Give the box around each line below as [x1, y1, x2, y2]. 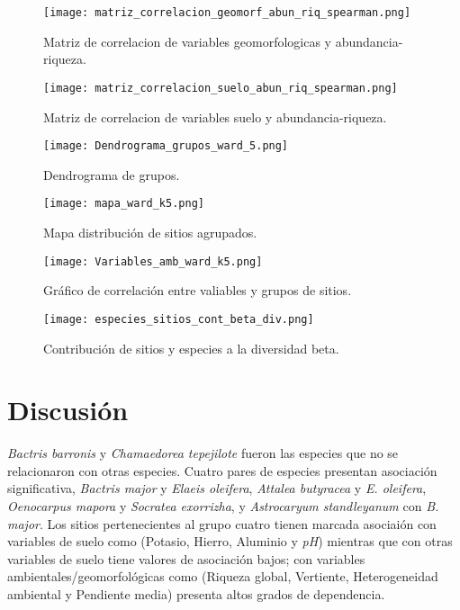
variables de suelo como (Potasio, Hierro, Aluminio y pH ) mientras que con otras [7, 532, 453, 551]
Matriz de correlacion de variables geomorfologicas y [43, 31, 331, 50]
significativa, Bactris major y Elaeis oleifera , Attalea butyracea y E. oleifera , [7, 479, 427, 498]
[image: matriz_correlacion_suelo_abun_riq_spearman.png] [43, 81, 398, 94]
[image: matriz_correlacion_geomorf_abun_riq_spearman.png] [43, 6, 411, 19]
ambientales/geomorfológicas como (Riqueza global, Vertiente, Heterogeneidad [7, 567, 438, 586]
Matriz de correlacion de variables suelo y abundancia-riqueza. [43, 107, 387, 126]
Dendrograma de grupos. [43, 165, 180, 184]
